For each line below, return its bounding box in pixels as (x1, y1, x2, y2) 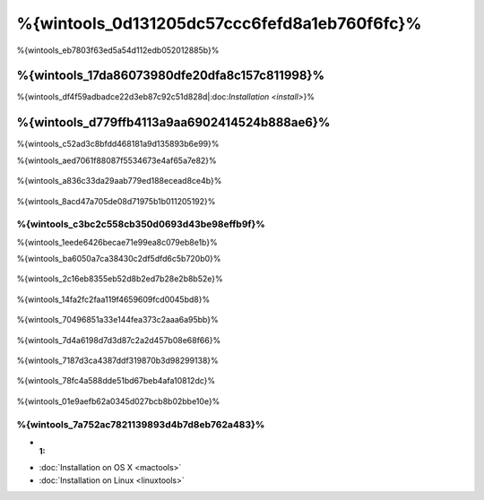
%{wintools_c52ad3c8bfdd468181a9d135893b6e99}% (16, 139, 220, 150)
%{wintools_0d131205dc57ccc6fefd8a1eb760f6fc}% (16, 13, 422, 33)
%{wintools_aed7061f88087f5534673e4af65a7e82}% (16, 155, 217, 166)
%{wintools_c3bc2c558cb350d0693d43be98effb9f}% (16, 218, 266, 230)
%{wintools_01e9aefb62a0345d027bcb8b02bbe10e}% (16, 395, 220, 407)
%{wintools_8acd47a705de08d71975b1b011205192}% (16, 195, 216, 206)
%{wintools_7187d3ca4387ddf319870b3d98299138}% (16, 355, 219, 366)
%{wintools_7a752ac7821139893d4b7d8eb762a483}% (16, 418, 265, 430)
